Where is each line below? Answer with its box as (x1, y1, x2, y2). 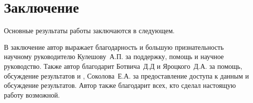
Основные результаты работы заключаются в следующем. (4, 25, 175, 36)
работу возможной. (4, 89, 60, 100)
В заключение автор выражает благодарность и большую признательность (4, 41, 224, 52)
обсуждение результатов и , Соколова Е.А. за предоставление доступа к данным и (4, 70, 249, 81)
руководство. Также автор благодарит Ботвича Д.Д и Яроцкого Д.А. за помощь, (4, 61, 242, 71)
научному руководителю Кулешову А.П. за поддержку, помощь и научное (4, 51, 224, 62)
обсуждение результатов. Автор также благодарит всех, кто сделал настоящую (4, 80, 236, 90)
